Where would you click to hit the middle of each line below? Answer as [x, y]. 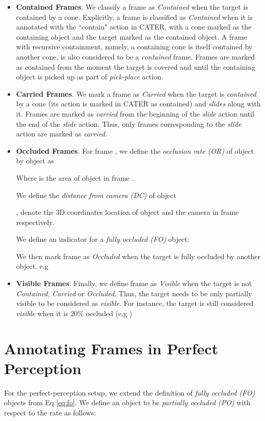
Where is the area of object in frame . [75, 177]
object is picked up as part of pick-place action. [90, 77]
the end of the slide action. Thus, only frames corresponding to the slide [129, 123]
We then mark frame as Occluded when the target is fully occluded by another [138, 256]
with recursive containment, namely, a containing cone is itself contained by [134, 47]
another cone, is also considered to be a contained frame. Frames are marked [135, 56]
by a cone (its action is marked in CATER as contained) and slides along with [138, 104]
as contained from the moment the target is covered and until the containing [136, 66]
